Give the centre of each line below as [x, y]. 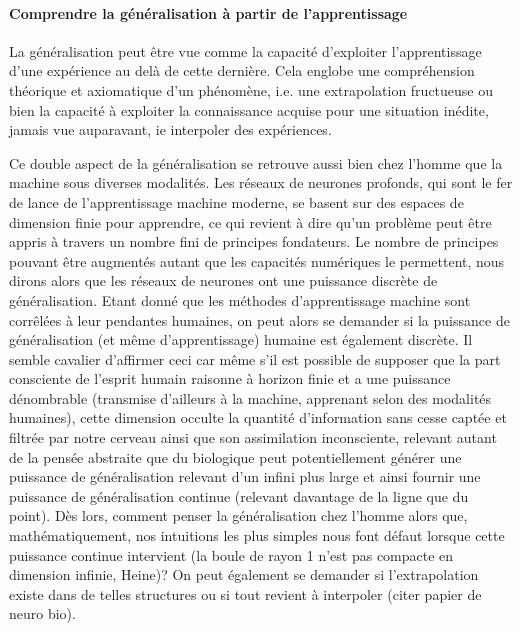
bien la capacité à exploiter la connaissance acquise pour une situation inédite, [249, 109]
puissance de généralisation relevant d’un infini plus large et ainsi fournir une [245, 476]
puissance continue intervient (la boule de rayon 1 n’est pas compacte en [231, 554]
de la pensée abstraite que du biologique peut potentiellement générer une [235, 456]
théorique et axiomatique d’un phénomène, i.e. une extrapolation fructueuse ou [251, 89]
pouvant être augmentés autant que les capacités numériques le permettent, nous [257, 260]
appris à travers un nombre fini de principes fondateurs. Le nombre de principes [254, 241]
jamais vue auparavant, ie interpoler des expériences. [170, 129]
